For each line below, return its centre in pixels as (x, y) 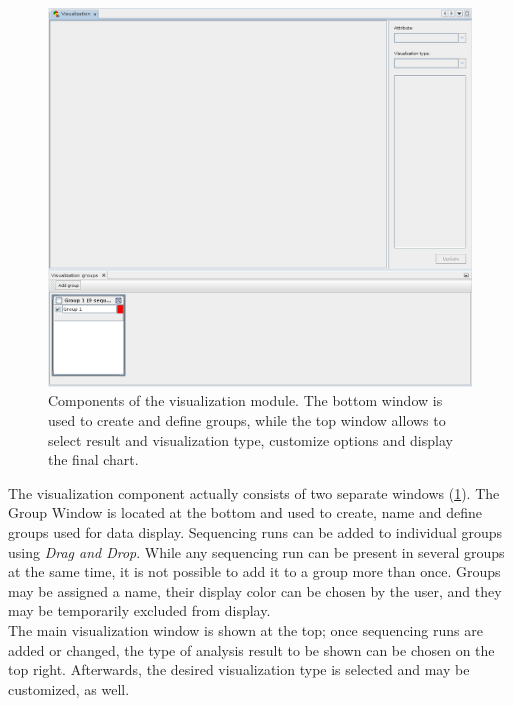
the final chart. (93, 459)
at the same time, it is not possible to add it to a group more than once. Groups (254, 571)
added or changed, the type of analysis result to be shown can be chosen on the (251, 649)
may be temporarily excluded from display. (139, 610)
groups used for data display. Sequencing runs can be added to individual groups (255, 532)
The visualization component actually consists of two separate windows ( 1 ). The (254, 492)
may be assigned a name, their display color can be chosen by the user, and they (255, 590)
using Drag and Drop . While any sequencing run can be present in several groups (256, 551)
